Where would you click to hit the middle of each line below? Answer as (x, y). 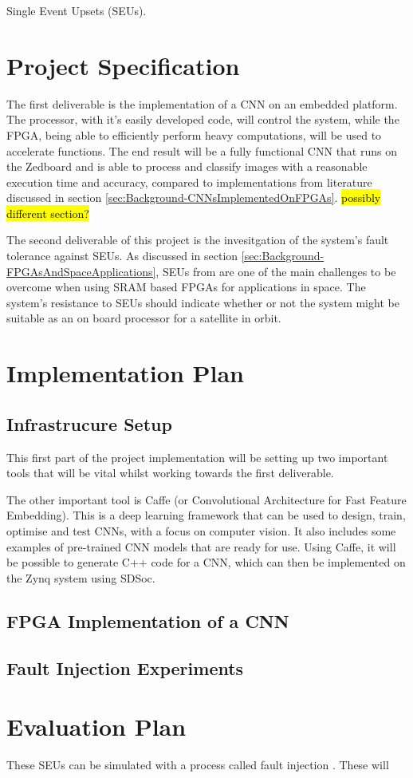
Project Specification (123, 65)
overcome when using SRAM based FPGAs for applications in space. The (186, 287)
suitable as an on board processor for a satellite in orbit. (144, 318)
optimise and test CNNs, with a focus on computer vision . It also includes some (201, 530)
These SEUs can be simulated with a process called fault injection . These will (198, 765)
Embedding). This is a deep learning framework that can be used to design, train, (206, 515)
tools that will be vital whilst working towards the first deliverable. (170, 473)
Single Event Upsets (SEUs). (77, 10)
